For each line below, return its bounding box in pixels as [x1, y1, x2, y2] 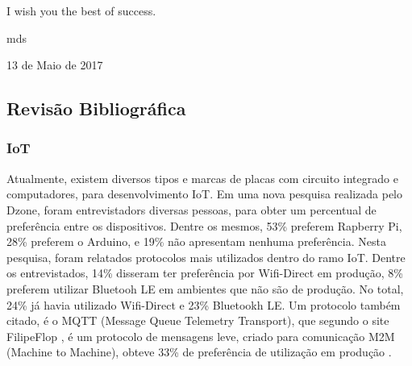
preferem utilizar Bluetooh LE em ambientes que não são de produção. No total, [6, 280, 404, 297]
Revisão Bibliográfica [6, 96, 186, 121]
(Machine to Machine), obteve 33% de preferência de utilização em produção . [6, 343, 392, 360]
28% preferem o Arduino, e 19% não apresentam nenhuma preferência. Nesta [6, 233, 386, 250]
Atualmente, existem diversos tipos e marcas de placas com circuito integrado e [6, 169, 398, 186]
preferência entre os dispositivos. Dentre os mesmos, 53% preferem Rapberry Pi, [6, 217, 402, 234]
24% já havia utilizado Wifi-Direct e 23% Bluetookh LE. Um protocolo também [6, 296, 401, 313]
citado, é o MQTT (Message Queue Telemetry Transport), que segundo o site [6, 312, 389, 329]
